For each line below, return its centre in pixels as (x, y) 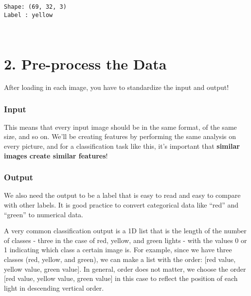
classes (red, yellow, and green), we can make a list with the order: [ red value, (120, 259)
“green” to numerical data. (44, 214)
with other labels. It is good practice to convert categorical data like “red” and (121, 205)
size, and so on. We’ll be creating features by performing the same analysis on (120, 136)
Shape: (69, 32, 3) (35, 7)
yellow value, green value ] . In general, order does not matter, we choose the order (125, 269)
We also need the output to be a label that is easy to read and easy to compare (122, 195)
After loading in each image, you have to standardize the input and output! (117, 87)
